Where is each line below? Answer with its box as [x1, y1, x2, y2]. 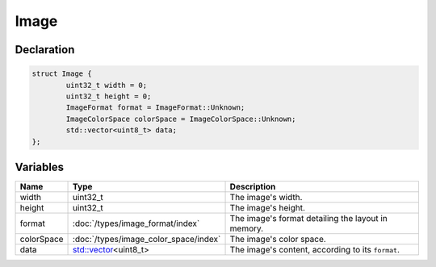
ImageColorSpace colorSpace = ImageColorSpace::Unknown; [65, 114, 296, 123]
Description [229, 181, 276, 192]
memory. [229, 223, 264, 234]
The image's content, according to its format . [229, 244, 400, 255]
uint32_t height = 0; [65, 91, 152, 101]
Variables [15, 160, 65, 173]
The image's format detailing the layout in [229, 213, 388, 223]
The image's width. [229, 192, 303, 202]
